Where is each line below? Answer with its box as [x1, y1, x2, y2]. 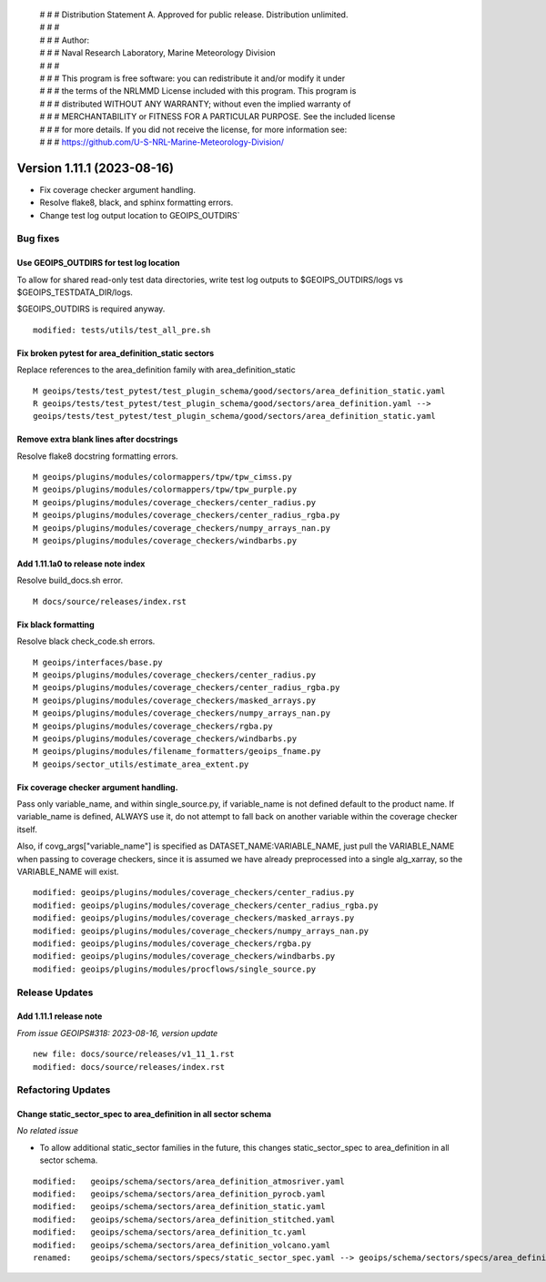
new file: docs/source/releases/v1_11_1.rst [33, 1049, 236, 1060]
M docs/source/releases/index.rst [33, 596, 187, 606]
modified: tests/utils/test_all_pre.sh [33, 324, 211, 335]
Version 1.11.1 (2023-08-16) [16, 160, 175, 176]
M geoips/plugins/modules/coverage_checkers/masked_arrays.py [33, 695, 317, 706]
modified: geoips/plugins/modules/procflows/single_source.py [33, 963, 317, 974]
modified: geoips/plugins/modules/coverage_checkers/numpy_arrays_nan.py [33, 925, 369, 936]
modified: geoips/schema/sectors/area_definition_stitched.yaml [33, 1214, 336, 1225]
